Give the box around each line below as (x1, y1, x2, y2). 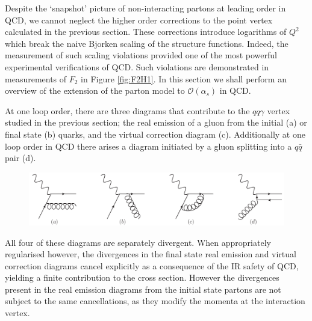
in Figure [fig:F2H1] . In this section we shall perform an (81, 72, 287, 85)
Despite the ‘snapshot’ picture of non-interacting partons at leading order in (5, 2, 286, 14)
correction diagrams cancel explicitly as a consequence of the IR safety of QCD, (5, 259, 299, 272)
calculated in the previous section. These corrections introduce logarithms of (5, 25, 287, 38)
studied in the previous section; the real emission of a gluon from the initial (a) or (5, 116, 307, 129)
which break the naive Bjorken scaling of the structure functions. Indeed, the (5, 37, 289, 49)
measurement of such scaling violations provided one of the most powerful (5, 49, 277, 61)
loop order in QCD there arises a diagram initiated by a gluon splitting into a (5, 139, 292, 152)
